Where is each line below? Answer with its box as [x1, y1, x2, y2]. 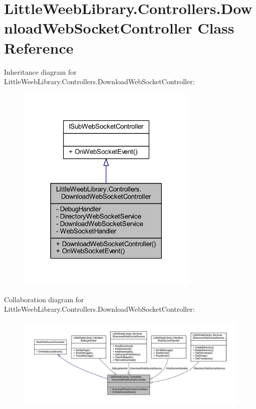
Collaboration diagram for [4, 294, 84, 304]
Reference [4, 37, 74, 58]
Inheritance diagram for [4, 66, 77, 77]
